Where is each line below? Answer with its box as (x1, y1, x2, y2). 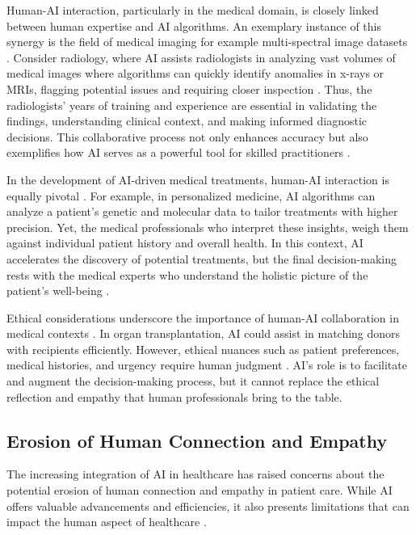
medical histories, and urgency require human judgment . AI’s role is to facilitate (6, 356, 407, 373)
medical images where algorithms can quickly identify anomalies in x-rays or (6, 65, 384, 82)
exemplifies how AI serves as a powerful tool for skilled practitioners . (6, 144, 351, 161)
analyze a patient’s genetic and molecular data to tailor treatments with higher (6, 203, 398, 220)
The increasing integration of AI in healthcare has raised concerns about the (6, 465, 384, 482)
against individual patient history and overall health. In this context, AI (6, 234, 363, 251)
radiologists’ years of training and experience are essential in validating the (6, 96, 377, 113)
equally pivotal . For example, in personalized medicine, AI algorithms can (6, 187, 376, 204)
